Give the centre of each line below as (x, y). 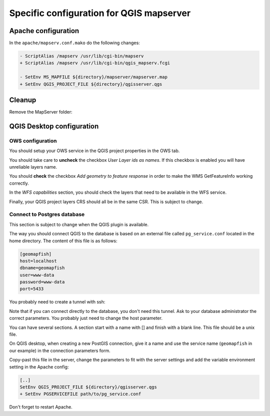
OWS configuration (33, 141)
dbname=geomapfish (42, 268)
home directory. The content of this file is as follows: (63, 241)
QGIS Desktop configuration (54, 126)
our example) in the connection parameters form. (60, 350)
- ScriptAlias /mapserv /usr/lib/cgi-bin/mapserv (82, 56)
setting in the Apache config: (39, 367)
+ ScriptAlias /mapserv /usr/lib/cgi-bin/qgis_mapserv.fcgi (95, 63)
